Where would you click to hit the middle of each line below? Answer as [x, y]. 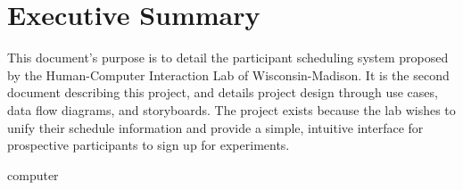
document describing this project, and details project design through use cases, [223, 92]
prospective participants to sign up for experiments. [149, 145]
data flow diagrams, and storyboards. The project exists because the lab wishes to [231, 109]
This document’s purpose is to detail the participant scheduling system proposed [228, 58]
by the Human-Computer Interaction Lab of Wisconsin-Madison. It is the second [228, 74]
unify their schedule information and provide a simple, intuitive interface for [215, 127]
